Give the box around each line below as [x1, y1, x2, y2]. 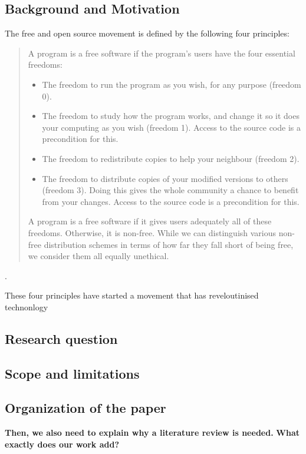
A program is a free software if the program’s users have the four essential [28, 47, 295, 59]
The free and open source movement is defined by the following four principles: [5, 27, 289, 39]
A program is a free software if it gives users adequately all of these [28, 215, 272, 227]
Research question [5, 329, 118, 347]
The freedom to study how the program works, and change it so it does [42, 110, 300, 122]
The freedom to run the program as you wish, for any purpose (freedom [42, 78, 301, 90]
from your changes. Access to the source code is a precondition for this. [42, 195, 300, 207]
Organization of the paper [5, 399, 166, 417]
